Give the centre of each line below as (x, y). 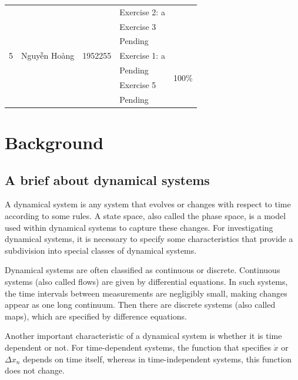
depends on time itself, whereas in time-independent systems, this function (158, 359)
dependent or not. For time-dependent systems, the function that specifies (138, 347)
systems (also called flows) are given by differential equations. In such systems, (146, 282)
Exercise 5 (138, 84)
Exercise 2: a (142, 11)
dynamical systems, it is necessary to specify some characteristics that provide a (149, 239)
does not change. (35, 370)
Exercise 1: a (142, 56)
